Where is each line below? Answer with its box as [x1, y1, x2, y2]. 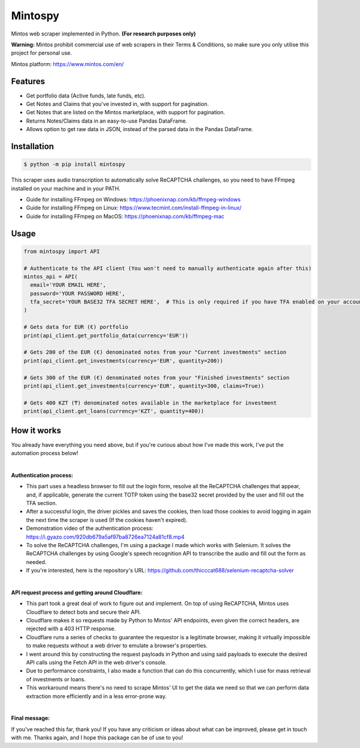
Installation [11, 141, 54, 152]
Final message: [11, 714, 50, 722]
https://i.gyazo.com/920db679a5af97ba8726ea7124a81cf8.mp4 [26, 533, 185, 541]
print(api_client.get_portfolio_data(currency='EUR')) [23, 332, 188, 339]
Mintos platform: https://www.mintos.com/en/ [11, 60, 124, 67]
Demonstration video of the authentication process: [26, 525, 154, 532]
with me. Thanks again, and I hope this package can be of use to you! [11, 734, 183, 741]
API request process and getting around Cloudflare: [11, 589, 143, 596]
